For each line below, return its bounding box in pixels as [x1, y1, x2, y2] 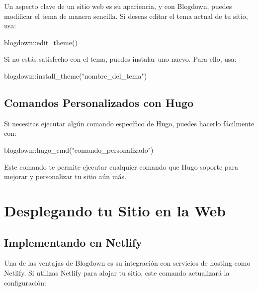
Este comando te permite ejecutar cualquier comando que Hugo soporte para [4, 161, 239, 172]
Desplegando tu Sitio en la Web [4, 200, 226, 220]
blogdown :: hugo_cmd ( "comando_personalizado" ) [4, 144, 154, 155]
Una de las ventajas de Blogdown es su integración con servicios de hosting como [4, 258, 251, 268]
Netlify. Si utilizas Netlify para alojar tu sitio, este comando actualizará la [4, 267, 230, 278]
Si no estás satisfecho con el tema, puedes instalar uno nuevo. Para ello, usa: [4, 54, 237, 64]
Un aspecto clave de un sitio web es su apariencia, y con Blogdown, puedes [4, 1, 232, 11]
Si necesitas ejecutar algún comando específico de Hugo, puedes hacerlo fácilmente [4, 118, 255, 128]
